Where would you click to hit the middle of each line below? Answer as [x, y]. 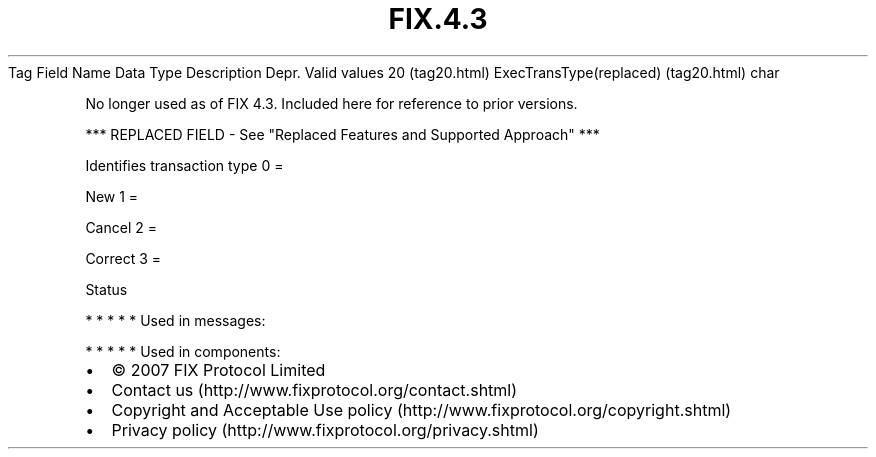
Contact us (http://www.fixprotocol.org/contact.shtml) [314, 389]
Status [106, 289]
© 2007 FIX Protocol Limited [218, 369]
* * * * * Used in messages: [175, 320]
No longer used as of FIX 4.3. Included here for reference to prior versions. [331, 103]
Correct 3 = [123, 258]
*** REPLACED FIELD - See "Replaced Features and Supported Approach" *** [342, 134]
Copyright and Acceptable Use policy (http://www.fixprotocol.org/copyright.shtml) [421, 409]
